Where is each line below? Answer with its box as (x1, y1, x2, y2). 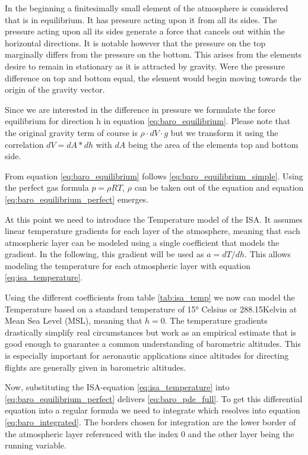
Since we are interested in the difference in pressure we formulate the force (5, 103, 275, 115)
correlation (5, 138, 44, 150)
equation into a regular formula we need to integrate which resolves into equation (5, 404, 300, 416)
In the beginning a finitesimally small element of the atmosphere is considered (5, 2, 288, 14)
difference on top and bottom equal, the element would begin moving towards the (5, 71, 301, 84)
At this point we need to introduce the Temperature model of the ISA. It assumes (5, 213, 303, 225)
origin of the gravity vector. (5, 83, 105, 96)
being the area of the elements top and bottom (128, 138, 299, 150)
